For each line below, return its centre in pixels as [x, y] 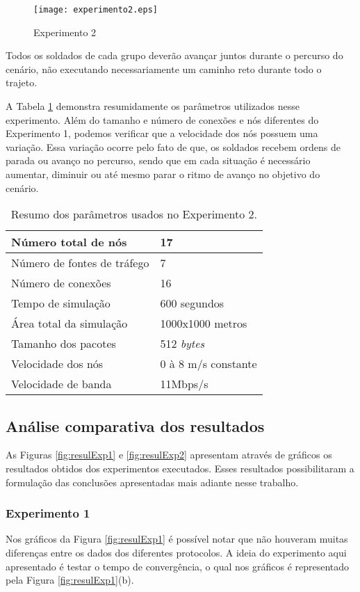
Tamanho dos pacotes [64, 344]
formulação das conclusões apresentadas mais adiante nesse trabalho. [152, 482]
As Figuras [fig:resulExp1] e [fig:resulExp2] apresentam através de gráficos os [169, 455]
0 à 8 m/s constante [208, 364]
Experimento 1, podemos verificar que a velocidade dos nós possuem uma [162, 133]
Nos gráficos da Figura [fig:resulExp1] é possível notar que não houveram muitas [177, 539]
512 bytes [182, 344]
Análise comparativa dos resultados [135, 425]
